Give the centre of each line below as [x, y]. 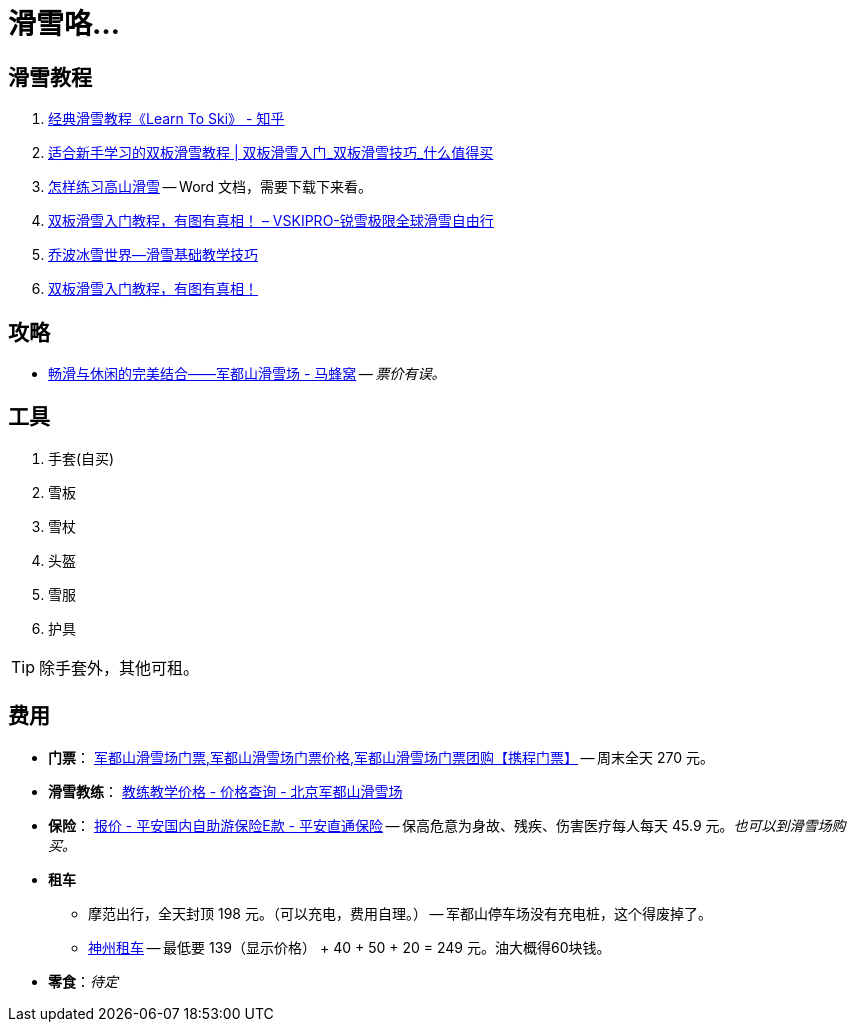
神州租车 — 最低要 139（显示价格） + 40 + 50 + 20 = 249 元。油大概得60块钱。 [349, 947]
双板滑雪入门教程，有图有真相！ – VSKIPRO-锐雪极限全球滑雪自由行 [271, 221]
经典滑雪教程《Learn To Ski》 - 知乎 [166, 119]
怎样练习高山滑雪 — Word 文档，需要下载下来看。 [210, 187]
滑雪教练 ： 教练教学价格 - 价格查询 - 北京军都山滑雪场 [225, 791]
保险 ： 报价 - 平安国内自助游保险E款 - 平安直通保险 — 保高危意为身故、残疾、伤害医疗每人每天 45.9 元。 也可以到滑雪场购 [447, 825]
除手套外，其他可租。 [119, 667]
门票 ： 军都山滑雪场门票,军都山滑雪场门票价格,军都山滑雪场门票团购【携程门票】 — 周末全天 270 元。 [381, 757]
